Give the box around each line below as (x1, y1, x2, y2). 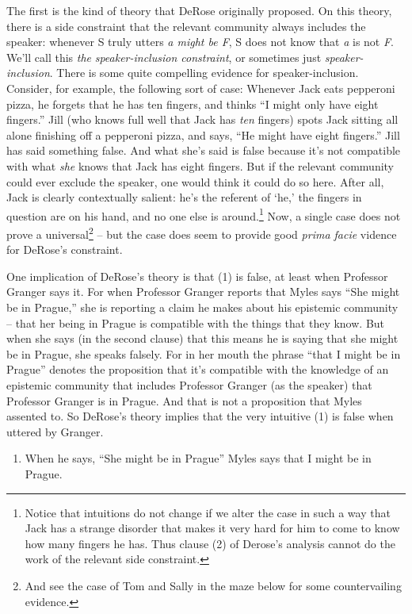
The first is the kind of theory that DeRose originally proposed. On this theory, (6, 2, 392, 18)
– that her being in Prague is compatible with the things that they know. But (6, 314, 385, 331)
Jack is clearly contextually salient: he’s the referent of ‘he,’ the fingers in (6, 189, 362, 205)
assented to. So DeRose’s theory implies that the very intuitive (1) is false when (6, 408, 394, 424)
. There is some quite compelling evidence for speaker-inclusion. (49, 64, 359, 81)
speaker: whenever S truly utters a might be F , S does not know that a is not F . (6, 33, 395, 50)
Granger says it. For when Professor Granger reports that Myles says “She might (6, 283, 400, 300)
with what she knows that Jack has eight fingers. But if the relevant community (6, 157, 395, 174)
